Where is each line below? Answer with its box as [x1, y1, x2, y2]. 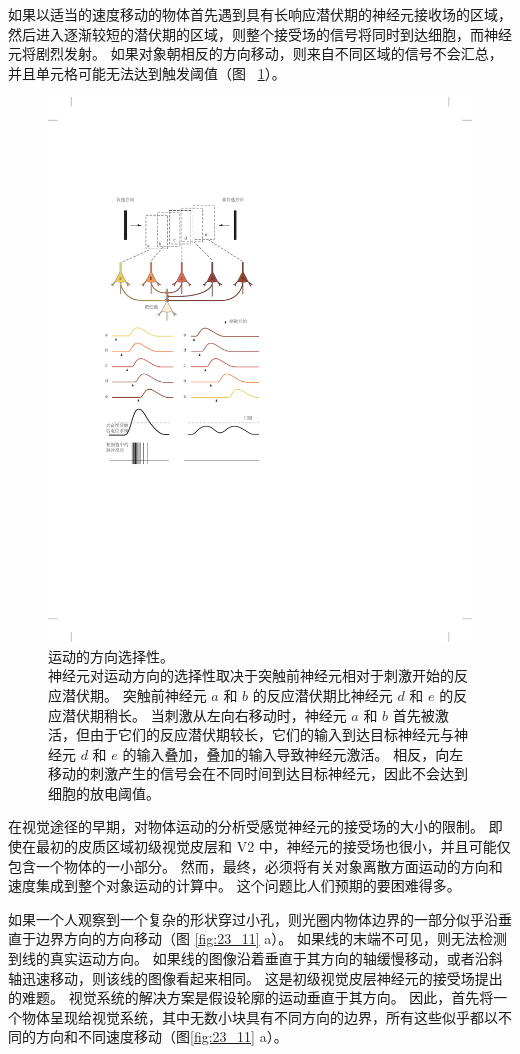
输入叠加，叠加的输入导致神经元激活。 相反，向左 [136, 743, 464, 764]
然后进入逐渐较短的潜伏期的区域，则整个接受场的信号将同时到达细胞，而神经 [8, 23, 512, 44]
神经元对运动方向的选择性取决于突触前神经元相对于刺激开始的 [48, 665, 454, 686]
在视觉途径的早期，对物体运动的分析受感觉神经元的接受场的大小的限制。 [8, 816, 484, 837]
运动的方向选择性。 [48, 645, 174, 666]
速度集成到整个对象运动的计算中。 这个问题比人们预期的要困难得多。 [8, 875, 461, 896]
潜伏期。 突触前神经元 [61, 684, 207, 705]
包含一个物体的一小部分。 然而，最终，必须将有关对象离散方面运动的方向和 [8, 855, 503, 876]
